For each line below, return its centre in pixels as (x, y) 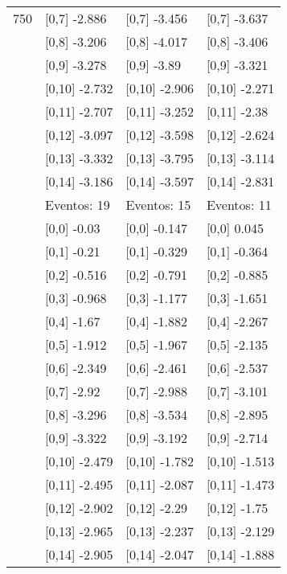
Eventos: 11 (239, 205)
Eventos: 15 (158, 205)
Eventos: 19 (78, 205)
